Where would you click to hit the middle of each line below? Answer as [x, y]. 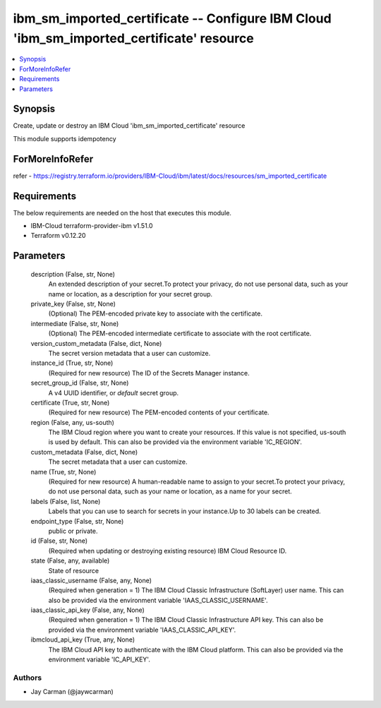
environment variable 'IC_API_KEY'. [99, 659]
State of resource [74, 570]
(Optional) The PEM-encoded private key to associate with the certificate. [155, 313]
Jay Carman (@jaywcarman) [72, 692]
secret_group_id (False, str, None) [80, 383]
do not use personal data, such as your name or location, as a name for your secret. [170, 491]
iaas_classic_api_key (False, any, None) [87, 610]
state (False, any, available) [70, 560]
